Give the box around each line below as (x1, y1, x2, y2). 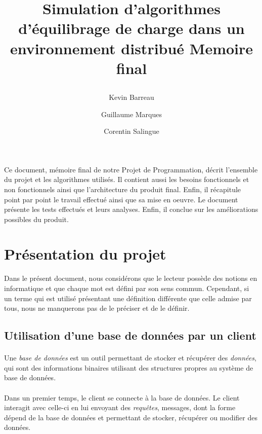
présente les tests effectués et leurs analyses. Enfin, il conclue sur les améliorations (4, 204, 258, 214)
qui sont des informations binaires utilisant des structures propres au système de (4, 362, 253, 373)
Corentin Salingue (104, 126, 159, 136)
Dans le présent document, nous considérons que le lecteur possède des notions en (4, 273, 257, 283)
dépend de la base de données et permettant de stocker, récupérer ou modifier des (4, 412, 258, 422)
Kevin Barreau (109, 91, 154, 102)
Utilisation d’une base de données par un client (4, 328, 256, 343)
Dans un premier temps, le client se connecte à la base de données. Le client (4, 392, 240, 403)
